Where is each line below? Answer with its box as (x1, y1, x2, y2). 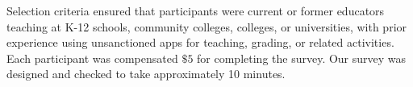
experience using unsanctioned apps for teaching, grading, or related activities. (6, 34, 394, 51)
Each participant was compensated (6, 49, 178, 66)
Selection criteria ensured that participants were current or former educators (6, 2, 385, 19)
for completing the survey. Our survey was (197, 49, 407, 66)
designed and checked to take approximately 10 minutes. (6, 65, 286, 82)
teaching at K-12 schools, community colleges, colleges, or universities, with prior (6, 18, 407, 35)
